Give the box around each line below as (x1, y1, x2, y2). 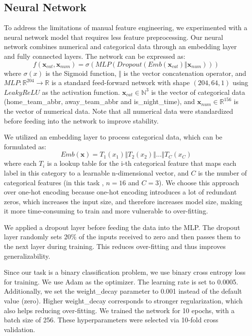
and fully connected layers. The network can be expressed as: (4, 51, 185, 61)
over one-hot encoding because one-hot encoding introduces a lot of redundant (4, 187, 237, 197)
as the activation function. (42, 87, 120, 97)
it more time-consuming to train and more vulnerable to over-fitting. (4, 206, 208, 216)
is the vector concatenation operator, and (123, 68, 247, 78)
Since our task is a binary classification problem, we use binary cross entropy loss (4, 267, 246, 277)
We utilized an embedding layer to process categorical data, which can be (4, 132, 222, 142)
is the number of (198, 167, 247, 177)
